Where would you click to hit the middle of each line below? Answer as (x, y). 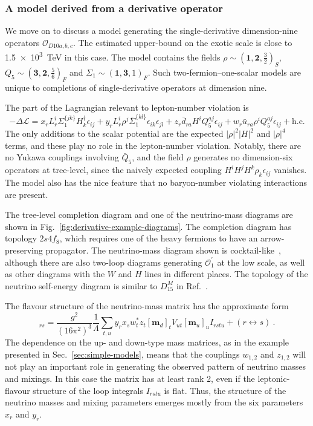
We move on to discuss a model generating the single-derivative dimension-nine (151, 31)
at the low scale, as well (261, 262)
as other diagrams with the (55, 274)
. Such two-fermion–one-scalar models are (224, 72)
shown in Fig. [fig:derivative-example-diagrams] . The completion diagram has (148, 226)
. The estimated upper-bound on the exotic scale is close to (182, 42)
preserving (24, 250)
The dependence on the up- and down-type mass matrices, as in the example (147, 342)
